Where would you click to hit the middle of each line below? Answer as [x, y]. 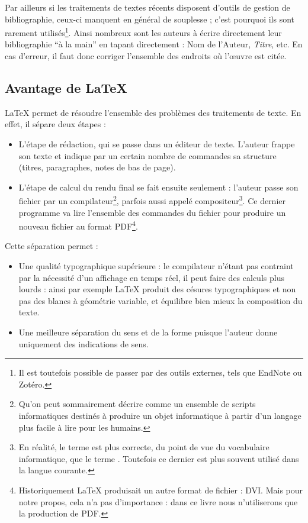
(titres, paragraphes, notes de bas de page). [97, 167]
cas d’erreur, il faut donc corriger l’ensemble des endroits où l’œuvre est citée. [146, 56]
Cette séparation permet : [52, 246]
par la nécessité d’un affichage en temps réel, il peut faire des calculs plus [151, 277]
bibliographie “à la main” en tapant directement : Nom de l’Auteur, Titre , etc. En [154, 44]
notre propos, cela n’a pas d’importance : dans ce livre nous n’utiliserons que [158, 501]
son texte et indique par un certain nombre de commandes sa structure [147, 155]
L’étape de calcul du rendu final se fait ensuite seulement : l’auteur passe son [158, 187]
